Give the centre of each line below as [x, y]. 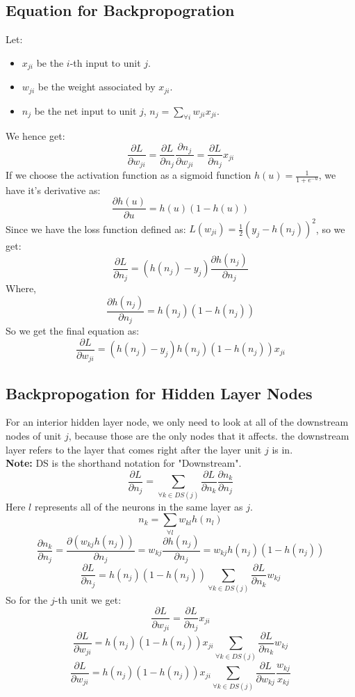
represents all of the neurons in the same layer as [139, 506]
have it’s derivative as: [53, 190]
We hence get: [35, 135]
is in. [282, 449]
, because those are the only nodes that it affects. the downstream [209, 436]
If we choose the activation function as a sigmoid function [129, 175]
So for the [27, 599]
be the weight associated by [97, 87]
